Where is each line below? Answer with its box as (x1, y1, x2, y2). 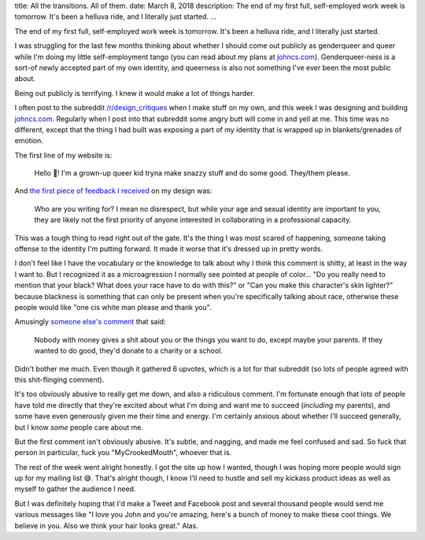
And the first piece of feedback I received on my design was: (14, 186, 213, 196)
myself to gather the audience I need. (14, 484, 136, 494)
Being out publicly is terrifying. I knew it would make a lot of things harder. (14, 88, 255, 98)
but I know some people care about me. (14, 422, 144, 432)
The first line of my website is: (14, 150, 113, 160)
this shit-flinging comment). (14, 375, 105, 384)
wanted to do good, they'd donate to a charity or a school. (34, 346, 224, 356)
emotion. (14, 136, 43, 146)
